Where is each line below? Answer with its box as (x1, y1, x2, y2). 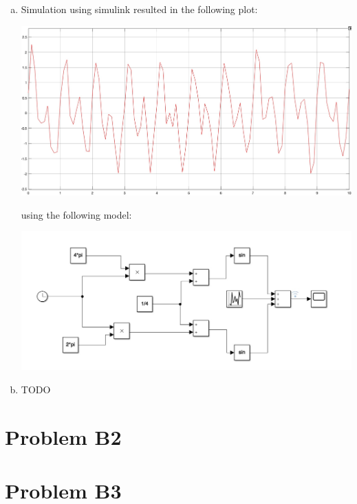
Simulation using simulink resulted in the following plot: (21, 2, 258, 16)
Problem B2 (5, 422, 122, 450)
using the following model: (21, 207, 132, 221)
